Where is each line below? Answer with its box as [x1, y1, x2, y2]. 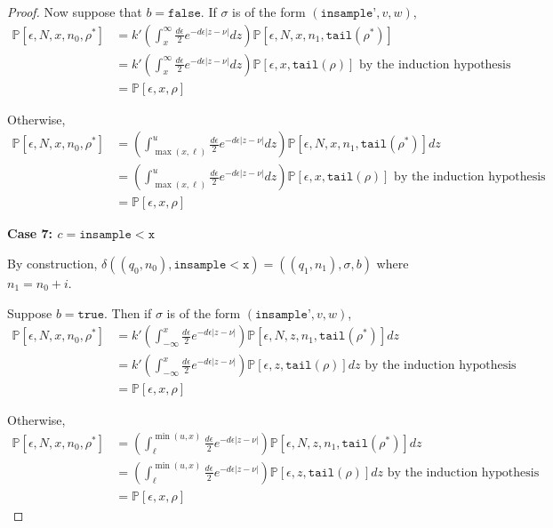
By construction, [7, 253, 98, 272]
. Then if [104, 303, 152, 322]
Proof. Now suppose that [7, 3, 142, 20]
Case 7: [7, 224, 53, 243]
